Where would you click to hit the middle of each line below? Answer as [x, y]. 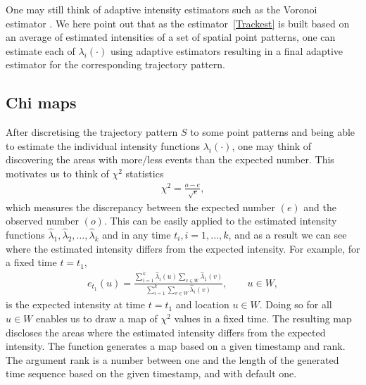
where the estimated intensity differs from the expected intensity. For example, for [183, 248]
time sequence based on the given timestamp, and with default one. [151, 373]
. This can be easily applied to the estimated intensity [220, 221]
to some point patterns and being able [273, 132]
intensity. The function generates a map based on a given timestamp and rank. [176, 346]
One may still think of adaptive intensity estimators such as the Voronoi [162, 9]
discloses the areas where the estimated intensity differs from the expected [166, 332]
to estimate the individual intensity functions [103, 145]
